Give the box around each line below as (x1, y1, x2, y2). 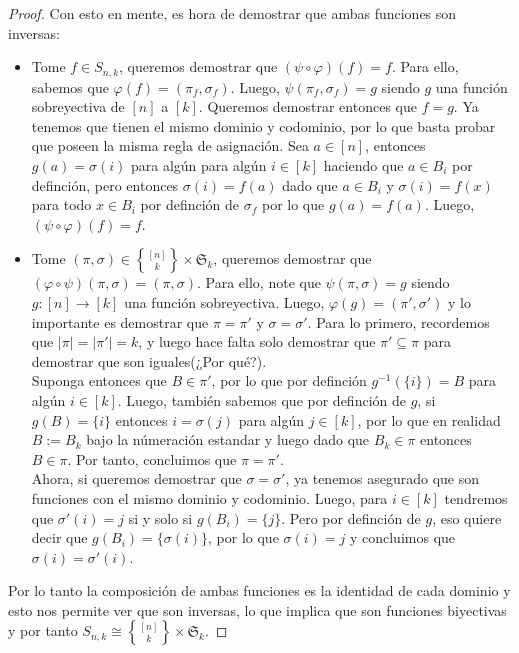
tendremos (444, 487, 508, 508)
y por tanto (8, 620, 78, 641)
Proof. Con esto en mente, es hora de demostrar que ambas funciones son (8, 3, 457, 23)
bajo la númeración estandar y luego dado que (86, 429, 370, 450)
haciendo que (323, 155, 404, 176)
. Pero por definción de (281, 507, 421, 528)
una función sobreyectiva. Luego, (124, 291, 325, 312)
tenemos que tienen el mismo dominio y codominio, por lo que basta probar (31, 115, 496, 136)
